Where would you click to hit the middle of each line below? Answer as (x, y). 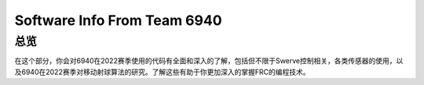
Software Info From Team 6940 (119, 20)
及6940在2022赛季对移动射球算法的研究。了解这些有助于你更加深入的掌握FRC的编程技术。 (162, 72)
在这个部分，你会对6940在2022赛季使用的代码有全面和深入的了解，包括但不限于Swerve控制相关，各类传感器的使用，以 (209, 61)
